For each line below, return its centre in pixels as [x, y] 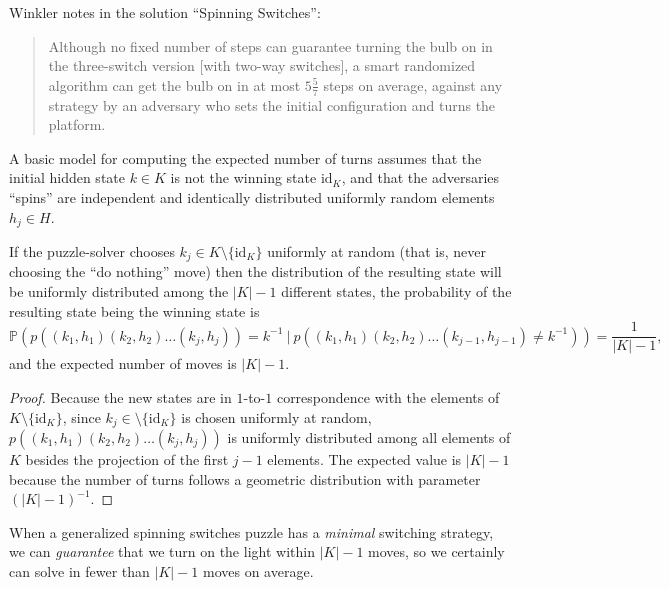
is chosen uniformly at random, [276, 416]
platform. [77, 124]
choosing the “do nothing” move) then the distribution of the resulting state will [255, 271]
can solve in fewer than [79, 570]
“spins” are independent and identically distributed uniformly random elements [252, 196]
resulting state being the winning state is [134, 310]
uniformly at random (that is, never [376, 251]
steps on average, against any [413, 84]
